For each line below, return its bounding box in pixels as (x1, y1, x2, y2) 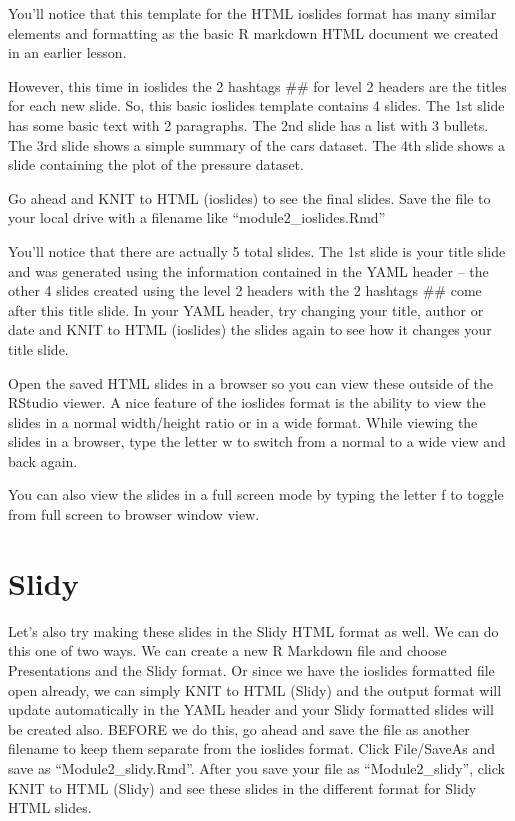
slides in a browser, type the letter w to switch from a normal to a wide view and (8, 431, 506, 452)
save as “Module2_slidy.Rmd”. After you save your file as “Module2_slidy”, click (8, 757, 505, 778)
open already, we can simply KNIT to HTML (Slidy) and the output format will (8, 679, 502, 700)
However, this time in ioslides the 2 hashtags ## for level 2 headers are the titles (8, 75, 507, 96)
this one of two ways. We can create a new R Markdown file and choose (8, 640, 447, 661)
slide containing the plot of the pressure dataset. (8, 154, 304, 175)
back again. (8, 450, 78, 471)
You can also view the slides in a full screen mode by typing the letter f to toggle (8, 484, 504, 505)
